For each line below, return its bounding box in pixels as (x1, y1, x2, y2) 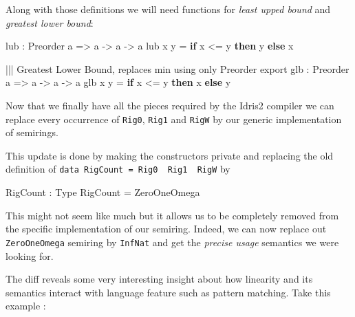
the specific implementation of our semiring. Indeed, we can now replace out (6, 221, 327, 236)
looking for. (6, 248, 54, 263)
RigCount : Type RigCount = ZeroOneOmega (6, 185, 200, 199)
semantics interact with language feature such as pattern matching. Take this (6, 285, 331, 299)
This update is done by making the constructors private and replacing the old (6, 148, 334, 162)
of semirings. (6, 125, 58, 140)
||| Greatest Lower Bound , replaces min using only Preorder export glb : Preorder (6, 61, 349, 76)
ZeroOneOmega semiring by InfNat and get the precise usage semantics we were (6, 234, 339, 249)
